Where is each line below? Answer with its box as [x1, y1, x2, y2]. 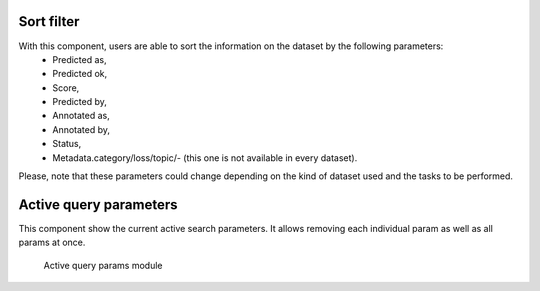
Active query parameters [18, 196, 179, 213]
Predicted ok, [52, 68, 108, 80]
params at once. [18, 236, 86, 249]
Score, [52, 81, 80, 94]
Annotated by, [52, 123, 110, 135]
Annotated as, [52, 110, 110, 122]
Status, [52, 138, 82, 150]
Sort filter [18, 13, 80, 30]
